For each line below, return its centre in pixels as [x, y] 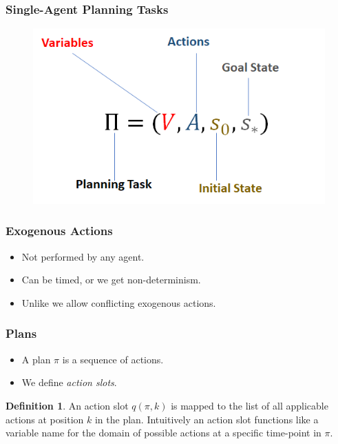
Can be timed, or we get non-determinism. [111, 280]
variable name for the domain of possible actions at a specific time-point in [163, 433]
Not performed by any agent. [83, 256]
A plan [36, 359]
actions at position [45, 419]
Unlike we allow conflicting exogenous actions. [119, 302]
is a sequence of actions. [113, 359]
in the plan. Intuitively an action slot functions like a [207, 419]
